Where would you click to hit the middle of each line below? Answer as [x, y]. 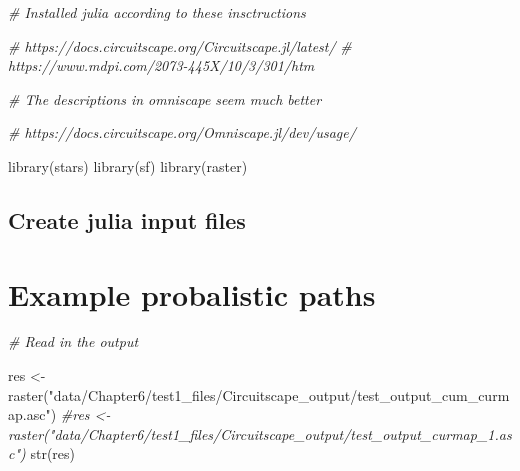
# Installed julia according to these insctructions [157, 12]
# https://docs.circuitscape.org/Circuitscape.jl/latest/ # [180, 45]
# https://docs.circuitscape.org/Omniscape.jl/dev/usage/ [182, 132]
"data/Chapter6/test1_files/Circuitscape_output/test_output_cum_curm [279, 394]
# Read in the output [73, 341]
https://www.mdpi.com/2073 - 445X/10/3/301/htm [161, 65]
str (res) [53, 453]
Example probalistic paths [192, 293]
